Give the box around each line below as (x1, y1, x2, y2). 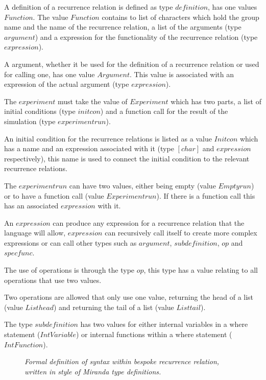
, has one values (208, 2, 257, 12)
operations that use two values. (4, 274, 102, 285)
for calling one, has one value (4, 68, 95, 79)
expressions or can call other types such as (4, 237, 137, 248)
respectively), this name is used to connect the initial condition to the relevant (4, 153, 250, 163)
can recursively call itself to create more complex (105, 227, 257, 238)
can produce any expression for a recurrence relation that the (53, 217, 245, 228)
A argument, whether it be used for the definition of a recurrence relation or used (4, 58, 259, 69)
